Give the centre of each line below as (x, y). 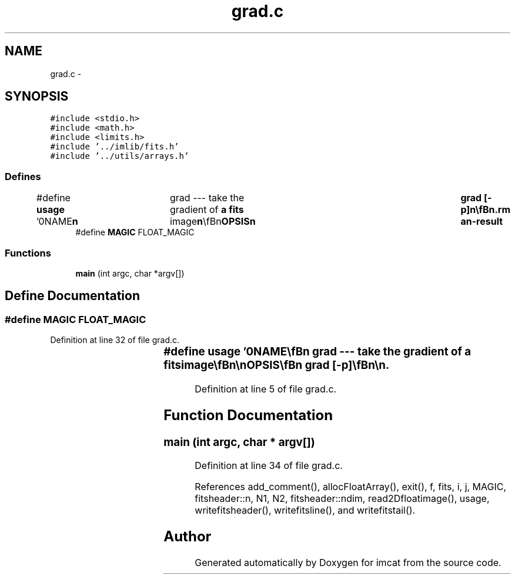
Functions (28, 253)
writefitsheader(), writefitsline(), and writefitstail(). (305, 510)
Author (188, 537)
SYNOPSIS (37, 96)
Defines (23, 176)
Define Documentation (72, 296)
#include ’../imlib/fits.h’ (115, 147)
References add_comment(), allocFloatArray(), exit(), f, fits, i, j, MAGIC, (351, 487)
